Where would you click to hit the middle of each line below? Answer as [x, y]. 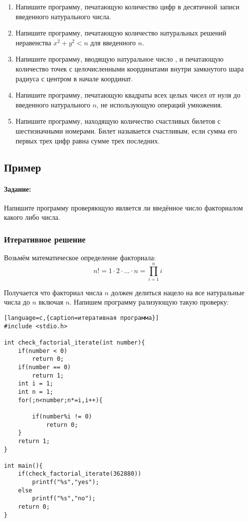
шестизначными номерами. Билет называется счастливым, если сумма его [126, 130]
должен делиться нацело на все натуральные [178, 292]
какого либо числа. [32, 217]
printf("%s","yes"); [66, 482]
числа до [17, 302]
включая [51, 302]
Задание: [18, 189]
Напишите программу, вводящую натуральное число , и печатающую [120, 59]
